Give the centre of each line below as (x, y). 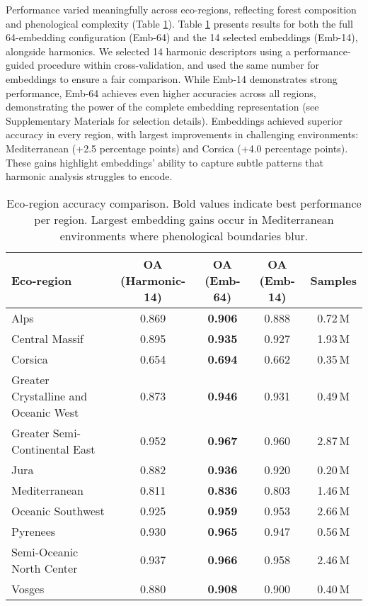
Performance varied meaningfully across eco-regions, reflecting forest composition (181, 9)
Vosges (28, 588)
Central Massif (48, 338)
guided (20, 65)
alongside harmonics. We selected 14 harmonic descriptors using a (148, 51)
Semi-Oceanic (45, 551)
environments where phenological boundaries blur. (184, 235)
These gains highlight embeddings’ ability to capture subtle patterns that (165, 162)
